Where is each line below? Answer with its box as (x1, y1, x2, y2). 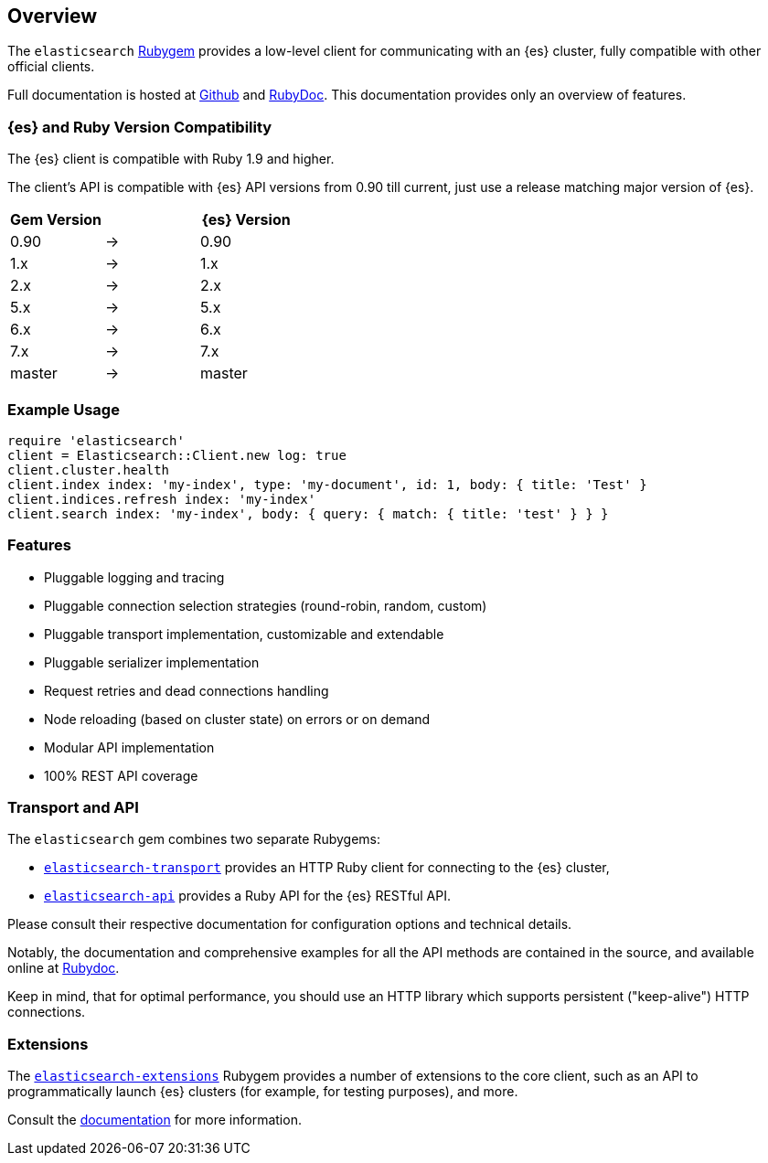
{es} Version (201, 210, 291, 229)
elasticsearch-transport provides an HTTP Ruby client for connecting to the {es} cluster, (44, 859, 610, 876)
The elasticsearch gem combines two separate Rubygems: (7, 831, 381, 848)
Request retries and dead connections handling (44, 682, 329, 699)
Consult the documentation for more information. (7, 1112, 302, 1128)
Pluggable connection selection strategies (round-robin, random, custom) (44, 597, 487, 614)
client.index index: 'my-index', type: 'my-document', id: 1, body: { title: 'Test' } (7, 476, 647, 492)
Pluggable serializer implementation (44, 654, 260, 670)
